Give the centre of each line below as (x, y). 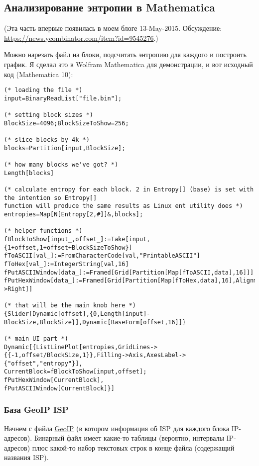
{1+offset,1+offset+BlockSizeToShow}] (68, 247)
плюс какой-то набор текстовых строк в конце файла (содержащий (133, 447)
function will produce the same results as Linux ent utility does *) (124, 206)
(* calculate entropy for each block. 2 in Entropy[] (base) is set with (129, 190)
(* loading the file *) (43, 90)
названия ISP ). (26, 457)
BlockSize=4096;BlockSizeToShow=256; (66, 123)
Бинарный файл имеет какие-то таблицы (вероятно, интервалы (129, 438)
